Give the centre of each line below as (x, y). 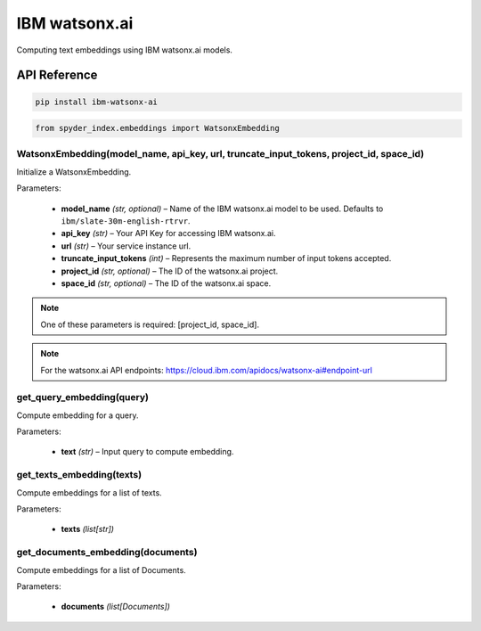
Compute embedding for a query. (77, 415)
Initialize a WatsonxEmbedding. (74, 172)
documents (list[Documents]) (116, 607)
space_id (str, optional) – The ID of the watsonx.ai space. (166, 283)
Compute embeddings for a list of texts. (89, 492)
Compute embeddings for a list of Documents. (101, 570)
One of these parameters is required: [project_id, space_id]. (150, 324)
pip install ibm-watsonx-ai (96, 102)
